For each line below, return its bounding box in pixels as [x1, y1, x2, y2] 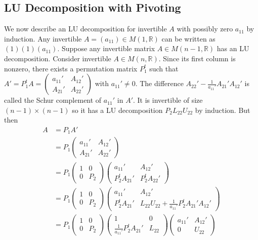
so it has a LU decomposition [72, 104, 163, 115]
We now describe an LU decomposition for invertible [4, 23, 167, 34]
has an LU [217, 43, 249, 54]
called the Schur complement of [4, 95, 102, 105]
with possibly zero [177, 23, 233, 34]
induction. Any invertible [4, 33, 82, 44]
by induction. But [195, 104, 250, 115]
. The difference [135, 78, 184, 89]
